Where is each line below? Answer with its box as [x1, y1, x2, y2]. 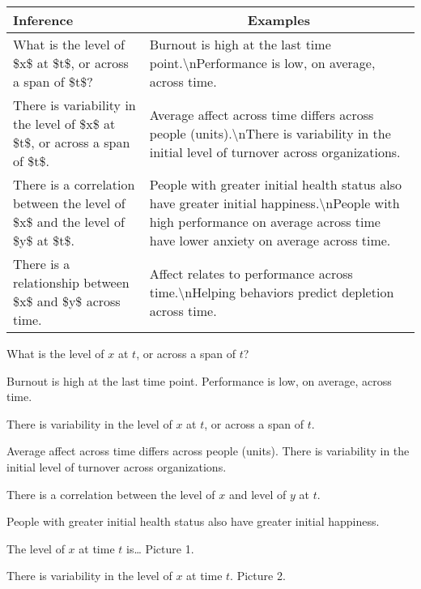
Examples [247, 11, 310, 29]
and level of [228, 485, 287, 502]
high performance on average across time [149, 212, 381, 231]
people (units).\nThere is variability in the [149, 123, 391, 143]
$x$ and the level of [13, 212, 125, 231]
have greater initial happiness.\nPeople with [149, 194, 400, 212]
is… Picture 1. [125, 540, 194, 557]
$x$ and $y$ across [13, 292, 121, 310]
